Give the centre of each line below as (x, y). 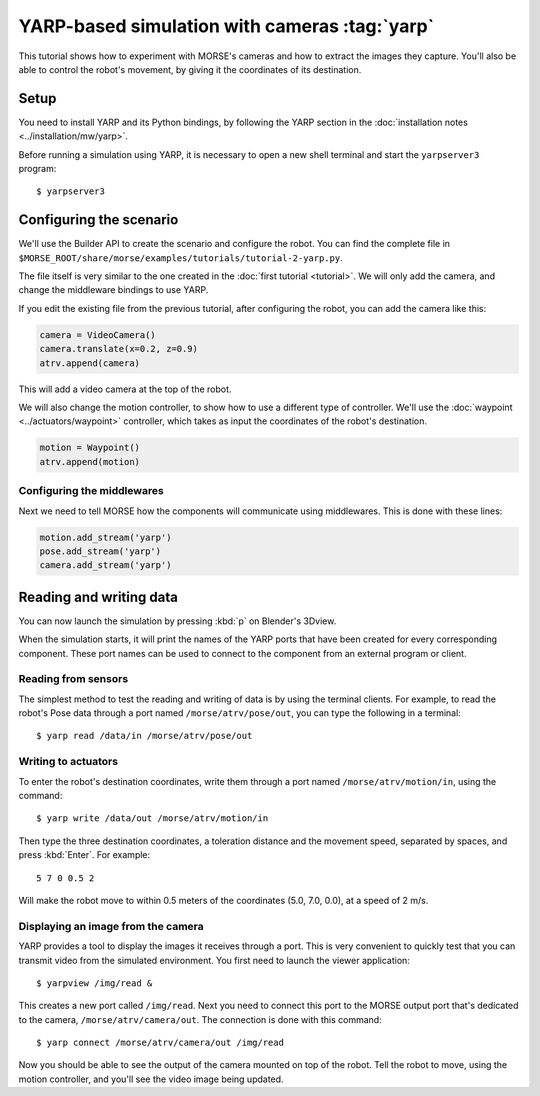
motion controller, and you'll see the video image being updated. (151, 1079)
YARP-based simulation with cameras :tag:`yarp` (226, 26)
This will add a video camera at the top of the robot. (125, 389)
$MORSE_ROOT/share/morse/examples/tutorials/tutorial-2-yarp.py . (181, 257)
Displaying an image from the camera (111, 926)
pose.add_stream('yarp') (100, 551)
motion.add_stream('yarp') (105, 537)
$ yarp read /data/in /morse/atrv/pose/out (144, 736)
